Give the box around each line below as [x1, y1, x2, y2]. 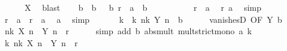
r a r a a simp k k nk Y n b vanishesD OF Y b [4, 13, 282, 25]
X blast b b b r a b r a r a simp [24, 1, 262, 13]
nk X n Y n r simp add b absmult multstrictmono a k [4, 25, 252, 37]
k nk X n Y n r [4, 36, 78, 49]
